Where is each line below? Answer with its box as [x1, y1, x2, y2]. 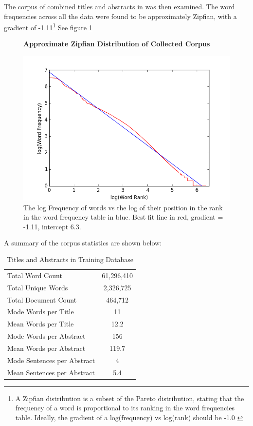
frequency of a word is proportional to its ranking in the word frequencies [15, 403, 235, 413]
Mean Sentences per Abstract [7, 367, 95, 377]
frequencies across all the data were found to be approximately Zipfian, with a [4, 11, 237, 21]
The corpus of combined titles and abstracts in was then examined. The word [4, 1, 235, 11]
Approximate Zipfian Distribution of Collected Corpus [23, 39, 210, 49]
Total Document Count [7, 294, 77, 304]
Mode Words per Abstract [7, 331, 86, 341]
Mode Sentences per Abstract [7, 355, 95, 365]
